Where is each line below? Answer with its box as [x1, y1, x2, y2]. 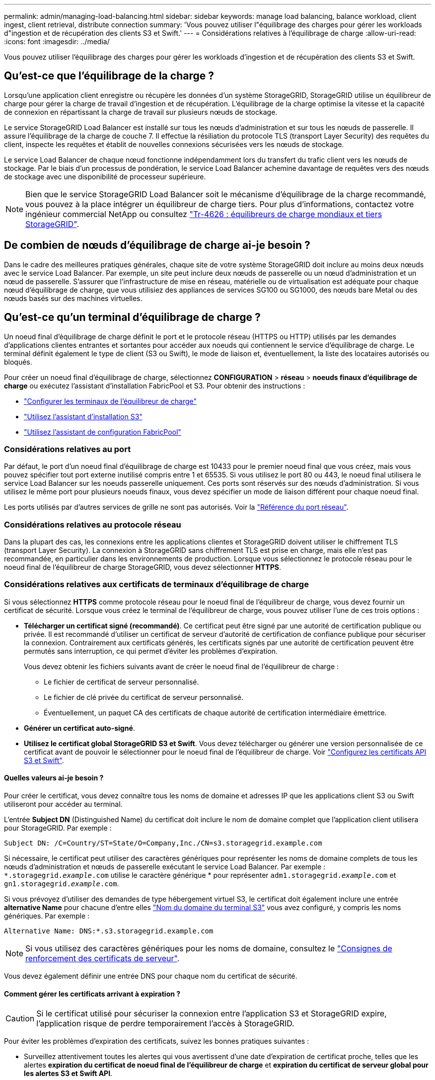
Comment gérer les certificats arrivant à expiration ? [4, 989, 181, 998]
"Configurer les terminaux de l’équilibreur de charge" [24, 396, 197, 405]
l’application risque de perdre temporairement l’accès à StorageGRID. [36, 1018, 294, 1029]
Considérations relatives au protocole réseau [4, 519, 181, 530]
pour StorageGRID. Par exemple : [4, 824, 112, 832]
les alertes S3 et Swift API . [24, 1069, 113, 1078]
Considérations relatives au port [4, 444, 131, 454]
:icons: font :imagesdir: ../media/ [4, 37, 110, 46]
